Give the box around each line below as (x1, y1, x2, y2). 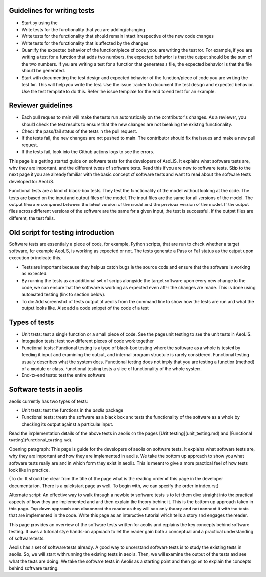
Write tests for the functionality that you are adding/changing (21, 26, 145, 32)
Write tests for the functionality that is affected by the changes (21, 40, 149, 46)
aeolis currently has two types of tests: (9, 398, 88, 404)
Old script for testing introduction (9, 228, 114, 237)
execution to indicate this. (9, 255, 62, 261)
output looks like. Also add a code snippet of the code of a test (21, 305, 149, 311)
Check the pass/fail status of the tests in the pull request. (21, 128, 137, 134)
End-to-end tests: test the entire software (21, 373, 106, 378)
